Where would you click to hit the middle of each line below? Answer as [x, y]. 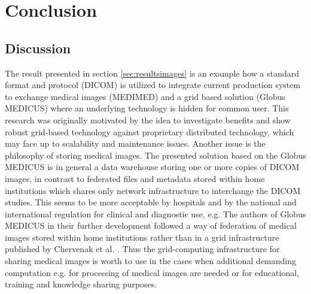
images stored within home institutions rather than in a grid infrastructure [142, 237]
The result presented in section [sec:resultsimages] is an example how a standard [152, 73]
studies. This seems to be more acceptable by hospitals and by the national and [151, 202]
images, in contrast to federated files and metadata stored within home [135, 178]
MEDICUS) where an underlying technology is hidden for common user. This [147, 108]
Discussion [38, 48]
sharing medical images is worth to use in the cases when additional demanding [151, 261]
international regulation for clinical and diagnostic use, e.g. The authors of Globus [155, 213]
